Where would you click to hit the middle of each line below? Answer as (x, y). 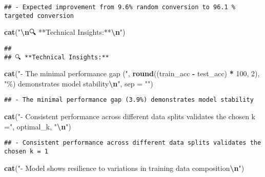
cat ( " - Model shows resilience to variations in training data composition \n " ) (124, 168)
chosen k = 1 (26, 151)
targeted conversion (39, 16)
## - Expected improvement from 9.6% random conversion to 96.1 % (120, 7)
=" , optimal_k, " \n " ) (38, 126)
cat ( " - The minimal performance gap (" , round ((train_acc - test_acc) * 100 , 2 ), (132, 73)
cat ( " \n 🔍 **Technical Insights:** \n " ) (65, 32)
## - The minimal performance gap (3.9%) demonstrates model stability (129, 100)
